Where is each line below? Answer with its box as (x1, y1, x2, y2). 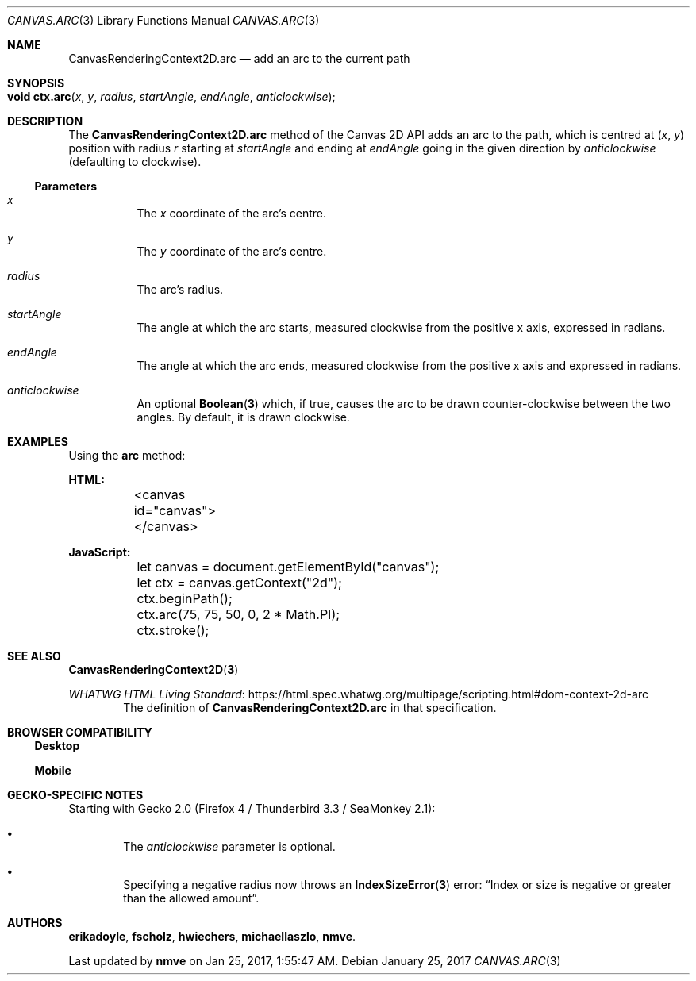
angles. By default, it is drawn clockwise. (137, 410, 350, 424)
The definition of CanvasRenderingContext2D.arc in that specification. (123, 701, 497, 714)
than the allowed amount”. (123, 891, 260, 905)
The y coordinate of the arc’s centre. (137, 244, 327, 258)
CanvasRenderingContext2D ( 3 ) (68, 663, 239, 676)
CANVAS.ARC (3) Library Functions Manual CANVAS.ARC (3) (7, 13, 320, 27)
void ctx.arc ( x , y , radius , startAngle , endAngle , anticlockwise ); (7, 90, 336, 103)
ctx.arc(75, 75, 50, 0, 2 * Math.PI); (137, 606, 340, 622)
